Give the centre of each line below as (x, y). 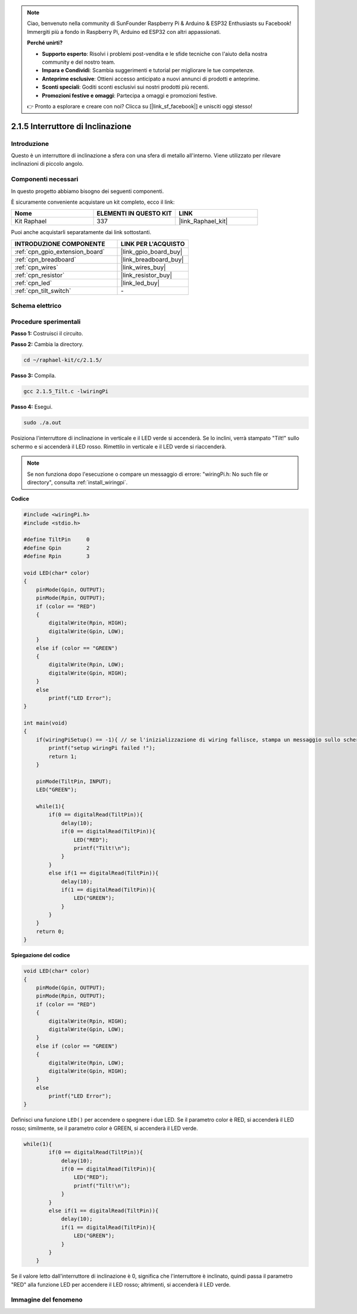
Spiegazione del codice (41, 955)
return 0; (50, 931)
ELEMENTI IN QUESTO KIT (134, 213)
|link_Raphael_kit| (203, 222)
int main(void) (46, 723)
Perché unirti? (45, 43)
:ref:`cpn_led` (33, 283)
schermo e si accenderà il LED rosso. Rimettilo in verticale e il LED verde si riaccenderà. (119, 446)
